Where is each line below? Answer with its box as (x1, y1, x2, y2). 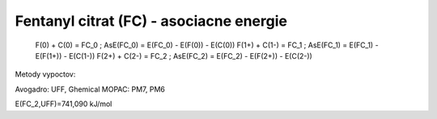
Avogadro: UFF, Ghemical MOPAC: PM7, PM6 (15, 84, 165, 94)
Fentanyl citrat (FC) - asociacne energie (15, 12, 287, 30)
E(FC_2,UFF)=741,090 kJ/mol (15, 99, 112, 109)
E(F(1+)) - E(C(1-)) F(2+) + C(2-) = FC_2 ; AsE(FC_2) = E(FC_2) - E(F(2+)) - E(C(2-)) (35, 51, 313, 60)
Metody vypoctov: (15, 69, 76, 80)
